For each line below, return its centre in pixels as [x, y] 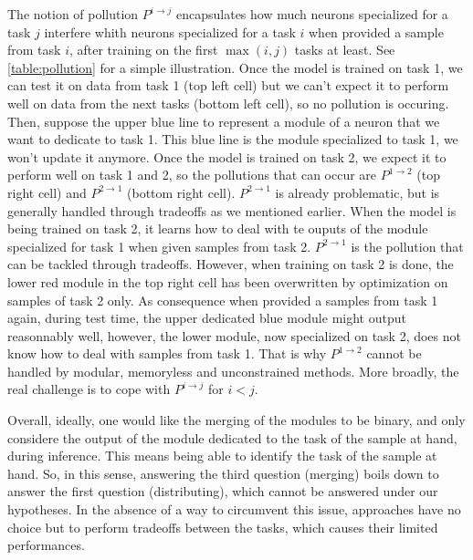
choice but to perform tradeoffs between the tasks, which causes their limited [223, 527]
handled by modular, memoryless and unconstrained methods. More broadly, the [233, 371]
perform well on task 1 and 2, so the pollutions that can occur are [192, 175]
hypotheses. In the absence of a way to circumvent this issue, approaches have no [234, 509]
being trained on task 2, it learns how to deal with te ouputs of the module [218, 228]
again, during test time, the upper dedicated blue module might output [207, 318]
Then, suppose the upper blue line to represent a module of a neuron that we [224, 121]
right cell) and [47, 192]
